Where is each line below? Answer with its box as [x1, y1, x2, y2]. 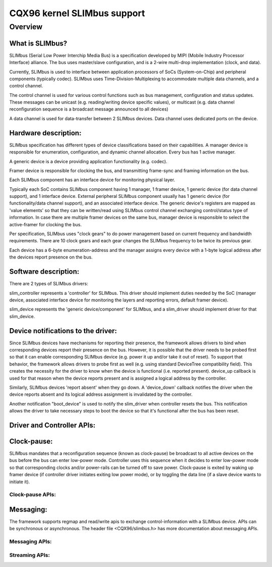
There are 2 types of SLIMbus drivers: [9, 281, 88, 287]
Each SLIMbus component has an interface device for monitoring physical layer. [9, 177, 175, 183]
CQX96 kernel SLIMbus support [9, 8, 146, 19]
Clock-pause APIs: [9, 491, 56, 498]
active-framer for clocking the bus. [9, 221, 82, 227]
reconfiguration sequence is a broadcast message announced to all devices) [9, 106, 169, 112]
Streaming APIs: [9, 551, 50, 558]
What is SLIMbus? [9, 39, 67, 47]
